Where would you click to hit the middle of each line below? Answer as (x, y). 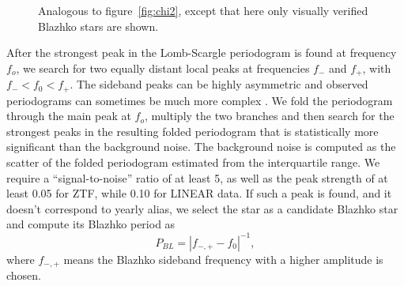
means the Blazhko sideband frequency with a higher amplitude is (223, 259)
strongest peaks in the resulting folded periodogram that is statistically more (193, 131)
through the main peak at (69, 116)
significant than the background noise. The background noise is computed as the (201, 147)
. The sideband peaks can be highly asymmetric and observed (219, 84)
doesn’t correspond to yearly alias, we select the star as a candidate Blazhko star (202, 208)
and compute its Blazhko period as (91, 224)
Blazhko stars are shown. (98, 26)
